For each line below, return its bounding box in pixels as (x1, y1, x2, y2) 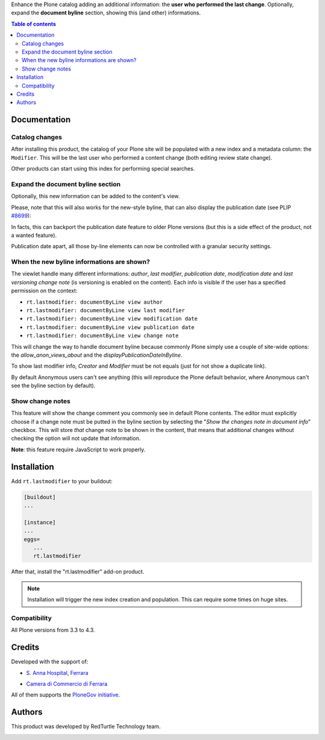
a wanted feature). (11, 231, 57, 239)
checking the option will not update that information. (11, 434, 141, 442)
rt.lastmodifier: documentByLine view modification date (26, 315, 198, 322)
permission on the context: (11, 287, 78, 295)
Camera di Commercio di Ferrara (26, 680, 108, 688)
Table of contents (11, 20, 57, 27)
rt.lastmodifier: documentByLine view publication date (26, 324, 195, 331)
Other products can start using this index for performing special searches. (11, 165, 195, 172)
